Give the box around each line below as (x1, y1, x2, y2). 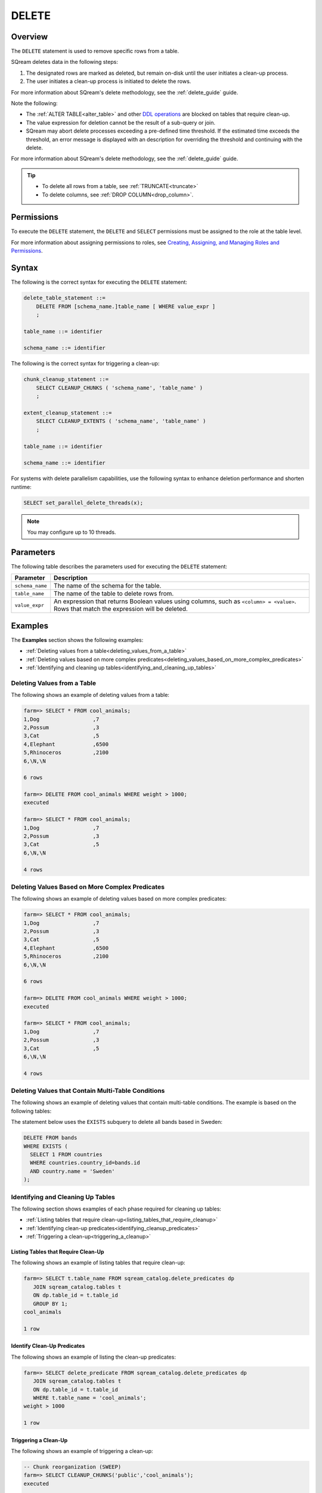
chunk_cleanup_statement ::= (23, 376, 109, 383)
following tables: (11, 1107, 52, 1114)
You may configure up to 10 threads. (27, 529, 116, 536)
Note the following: (11, 100, 58, 107)
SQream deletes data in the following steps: (11, 59, 119, 66)
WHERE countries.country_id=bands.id (30, 1159, 140, 1166)
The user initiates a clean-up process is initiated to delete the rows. (26, 78, 191, 85)
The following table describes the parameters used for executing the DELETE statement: (11, 563, 228, 570)
